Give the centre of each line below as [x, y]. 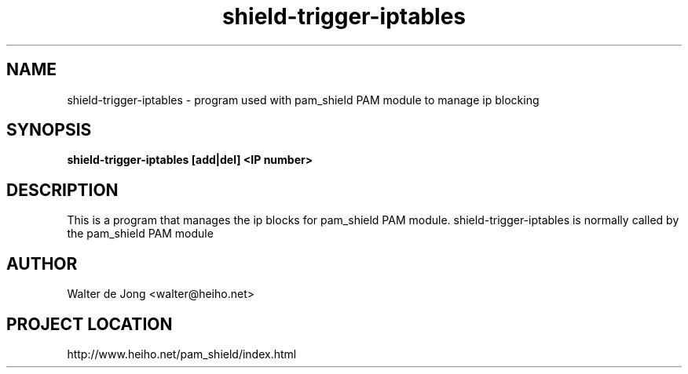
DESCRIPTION [62, 190]
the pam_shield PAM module [140, 234]
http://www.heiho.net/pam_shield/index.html [182, 354]
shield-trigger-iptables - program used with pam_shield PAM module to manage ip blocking [303, 100]
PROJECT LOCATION [90, 324]
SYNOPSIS [49, 130]
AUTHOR [42, 263]
